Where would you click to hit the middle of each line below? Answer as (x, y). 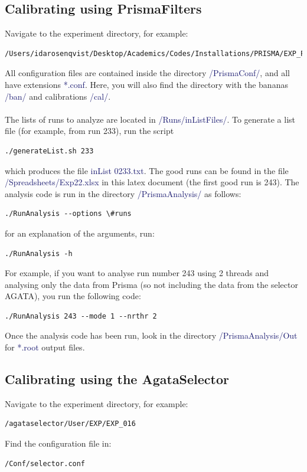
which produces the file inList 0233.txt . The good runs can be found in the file (147, 170)
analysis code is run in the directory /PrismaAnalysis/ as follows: (123, 193)
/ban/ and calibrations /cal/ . (58, 96)
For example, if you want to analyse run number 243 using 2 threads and (137, 273)
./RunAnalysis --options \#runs (68, 214)
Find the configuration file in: (58, 443)
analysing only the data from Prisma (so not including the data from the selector (151, 284)
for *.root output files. (45, 347)
